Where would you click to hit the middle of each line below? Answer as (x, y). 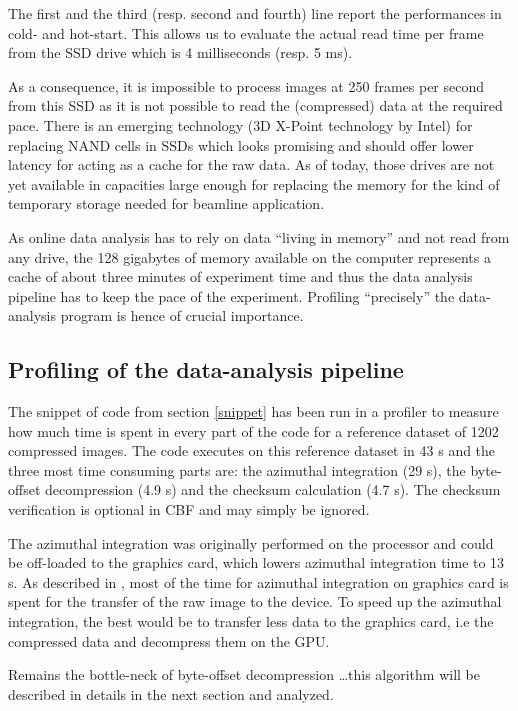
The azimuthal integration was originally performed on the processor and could (251, 542)
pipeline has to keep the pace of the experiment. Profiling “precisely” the (231, 295)
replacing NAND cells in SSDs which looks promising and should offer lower (241, 144)
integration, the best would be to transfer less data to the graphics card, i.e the (251, 621)
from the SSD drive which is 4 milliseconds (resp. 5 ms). (180, 52)
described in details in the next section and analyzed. (171, 693)
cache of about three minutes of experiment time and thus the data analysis (240, 276)
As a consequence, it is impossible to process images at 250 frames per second (246, 85)
